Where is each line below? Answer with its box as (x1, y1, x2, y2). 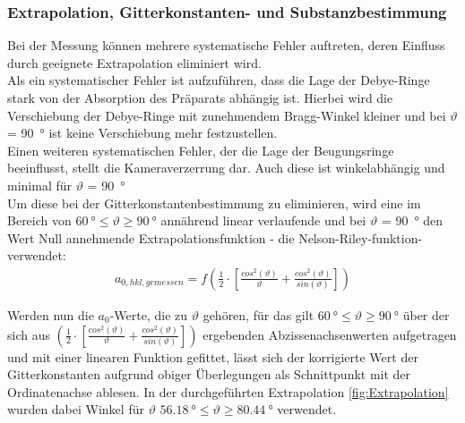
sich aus (7, 325, 50, 343)
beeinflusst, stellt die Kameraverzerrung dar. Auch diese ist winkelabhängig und (7, 158, 445, 177)
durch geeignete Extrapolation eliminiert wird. (7, 53, 262, 72)
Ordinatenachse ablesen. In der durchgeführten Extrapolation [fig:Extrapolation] (7, 382, 449, 401)
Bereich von (7, 211, 72, 230)
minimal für (7, 175, 73, 194)
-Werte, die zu (109, 305, 188, 324)
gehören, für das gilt (202, 305, 314, 324)
